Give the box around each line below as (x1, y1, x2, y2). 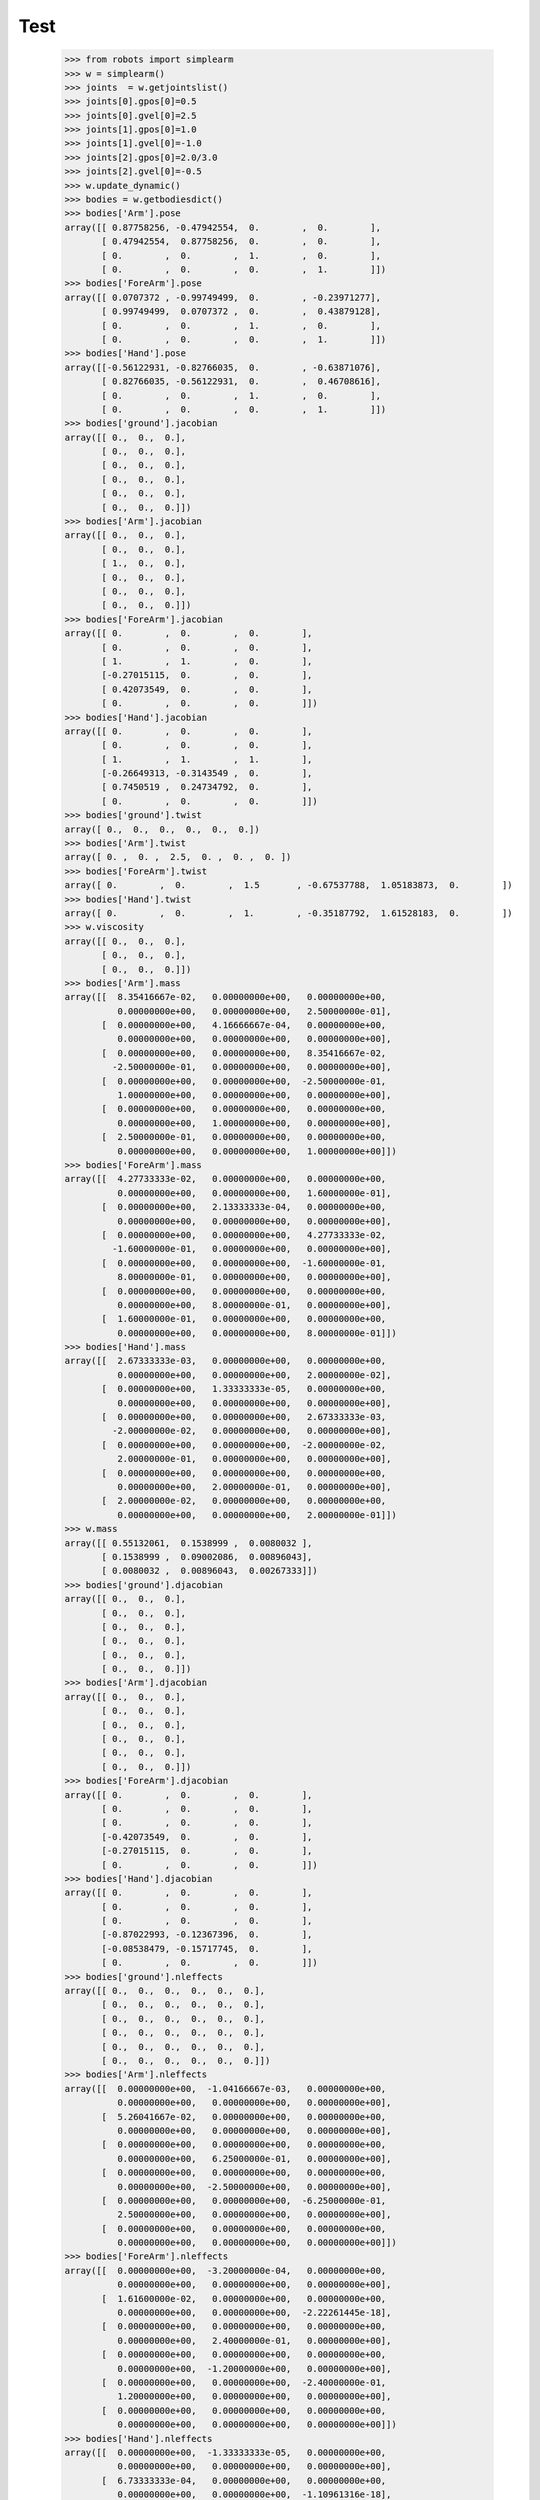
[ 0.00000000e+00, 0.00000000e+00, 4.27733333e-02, (101, 1229, 387, 1240)
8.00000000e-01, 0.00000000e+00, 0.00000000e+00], (116, 1271, 392, 1283)
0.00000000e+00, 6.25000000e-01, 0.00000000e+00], (116, 2153, 392, 2164)
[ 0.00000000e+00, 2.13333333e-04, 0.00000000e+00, (101, 1201, 387, 1213)
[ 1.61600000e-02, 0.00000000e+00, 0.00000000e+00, (101, 2293, 387, 2304)
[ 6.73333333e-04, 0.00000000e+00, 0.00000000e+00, (101, 2475, 387, 2486)
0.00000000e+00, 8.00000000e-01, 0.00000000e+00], (116, 1299, 392, 1310)
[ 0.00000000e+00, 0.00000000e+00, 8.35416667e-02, (101, 1047, 387, 1059)
